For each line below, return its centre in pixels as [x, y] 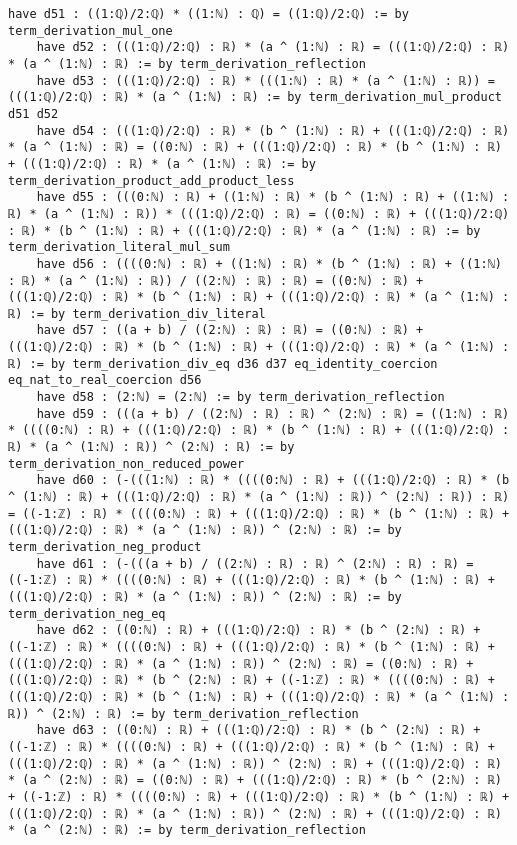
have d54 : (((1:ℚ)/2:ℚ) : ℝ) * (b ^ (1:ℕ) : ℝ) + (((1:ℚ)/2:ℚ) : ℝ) [273, 130]
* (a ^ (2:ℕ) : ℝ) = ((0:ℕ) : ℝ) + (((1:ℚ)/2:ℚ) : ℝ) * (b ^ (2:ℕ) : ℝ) [255, 780]
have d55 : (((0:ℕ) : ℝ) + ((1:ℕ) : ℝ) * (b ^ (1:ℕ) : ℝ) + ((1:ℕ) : [273, 197]
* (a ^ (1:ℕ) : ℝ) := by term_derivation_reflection [187, 63]
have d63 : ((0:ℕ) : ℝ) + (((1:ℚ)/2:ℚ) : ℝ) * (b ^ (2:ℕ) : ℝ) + [258, 730]
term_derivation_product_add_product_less [151, 180]
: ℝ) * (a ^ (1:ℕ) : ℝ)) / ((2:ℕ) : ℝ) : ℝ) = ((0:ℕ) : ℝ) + [216, 280]
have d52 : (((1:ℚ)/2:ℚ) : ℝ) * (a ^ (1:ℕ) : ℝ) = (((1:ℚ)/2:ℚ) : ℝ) [273, 47]
